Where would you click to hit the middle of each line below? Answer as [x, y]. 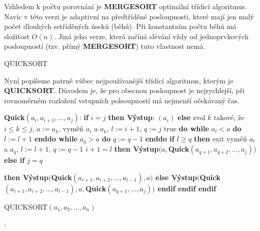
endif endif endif [187, 188]
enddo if [160, 138]
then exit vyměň [221, 138]
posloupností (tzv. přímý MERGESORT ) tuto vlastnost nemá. [105, 46]
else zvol [192, 117]
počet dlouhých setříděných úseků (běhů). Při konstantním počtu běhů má [120, 26]
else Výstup [176, 177]
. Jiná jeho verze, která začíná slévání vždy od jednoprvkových [151, 36]
